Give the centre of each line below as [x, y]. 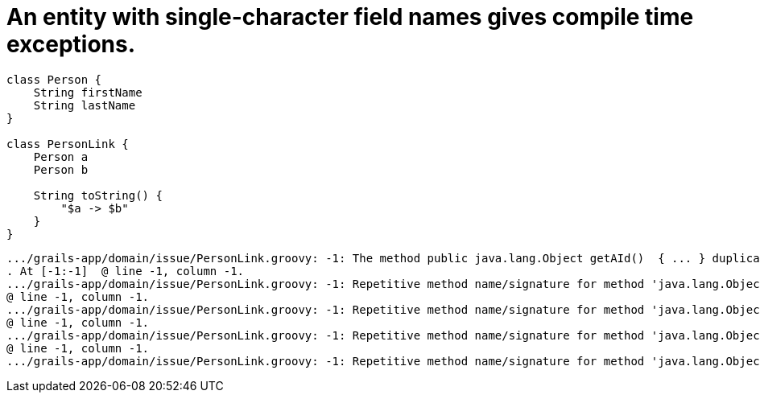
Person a [61, 156]
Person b [61, 169]
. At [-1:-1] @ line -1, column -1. [126, 271]
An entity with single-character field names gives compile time [350, 17]
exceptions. [71, 44]
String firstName [88, 92]
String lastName [85, 105]
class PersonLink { [68, 144]
